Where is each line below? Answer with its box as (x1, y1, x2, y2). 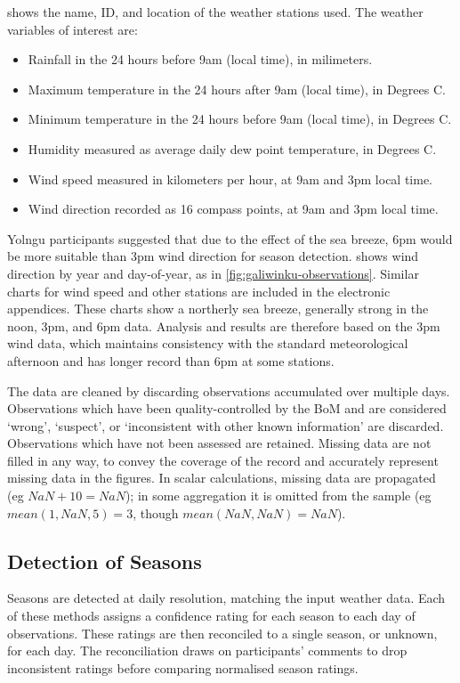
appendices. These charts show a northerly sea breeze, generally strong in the (7, 299, 429, 318)
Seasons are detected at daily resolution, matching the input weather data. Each (7, 589, 446, 607)
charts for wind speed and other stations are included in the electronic (7, 281, 391, 300)
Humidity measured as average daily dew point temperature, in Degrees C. (28, 139, 437, 158)
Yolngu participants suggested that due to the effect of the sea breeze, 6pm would (7, 229, 453, 248)
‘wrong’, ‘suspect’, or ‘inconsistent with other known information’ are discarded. (7, 416, 444, 435)
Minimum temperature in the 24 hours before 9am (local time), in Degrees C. (28, 110, 452, 128)
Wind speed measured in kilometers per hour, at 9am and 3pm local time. (28, 169, 433, 188)
